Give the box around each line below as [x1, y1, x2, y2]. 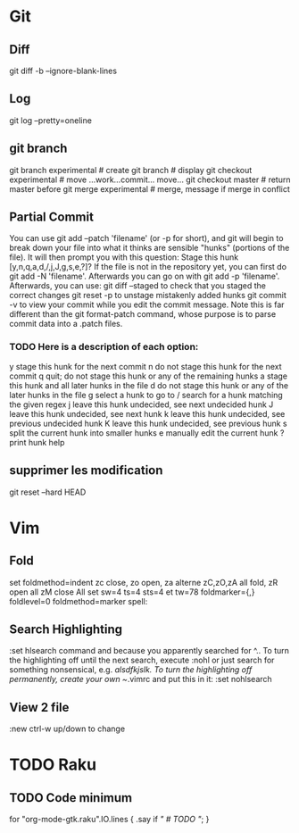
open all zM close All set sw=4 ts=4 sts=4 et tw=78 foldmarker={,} [9, 587, 255, 597]
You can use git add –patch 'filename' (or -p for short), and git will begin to [9, 233, 284, 244]
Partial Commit [9, 210, 94, 225]
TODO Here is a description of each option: [9, 341, 199, 354]
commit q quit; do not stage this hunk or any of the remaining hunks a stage [9, 371, 288, 381]
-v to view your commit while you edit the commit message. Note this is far [9, 299, 285, 310]
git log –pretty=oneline [9, 114, 92, 126]
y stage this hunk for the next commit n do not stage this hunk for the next [9, 361, 282, 371]
